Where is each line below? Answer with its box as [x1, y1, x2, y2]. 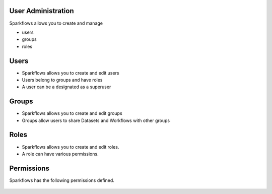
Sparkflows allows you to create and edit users [22, 70, 119, 76]
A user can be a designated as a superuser [22, 84, 111, 90]
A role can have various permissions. [22, 151, 99, 157]
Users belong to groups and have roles [22, 77, 103, 83]
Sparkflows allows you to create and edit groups [22, 110, 123, 116]
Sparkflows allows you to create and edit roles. [22, 144, 119, 150]
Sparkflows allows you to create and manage [9, 20, 103, 26]
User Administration [9, 7, 74, 15]
